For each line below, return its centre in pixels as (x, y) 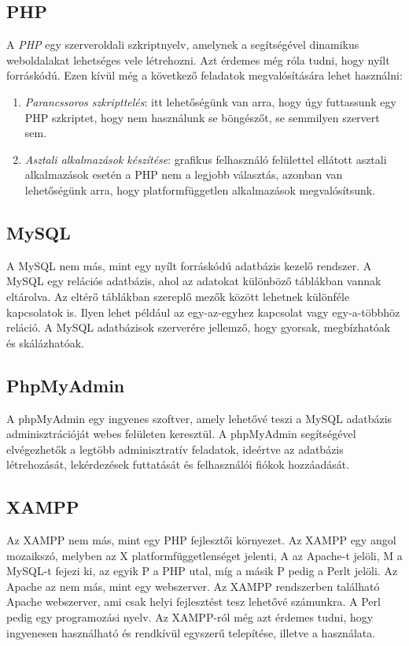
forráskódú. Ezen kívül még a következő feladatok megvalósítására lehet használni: (204, 75)
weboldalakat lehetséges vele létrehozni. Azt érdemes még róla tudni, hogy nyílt (198, 59)
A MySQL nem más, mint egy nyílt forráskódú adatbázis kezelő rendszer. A (189, 265)
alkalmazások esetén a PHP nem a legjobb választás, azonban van (184, 174)
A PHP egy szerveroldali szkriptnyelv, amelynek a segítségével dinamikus (183, 45)
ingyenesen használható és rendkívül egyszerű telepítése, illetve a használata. (191, 632)
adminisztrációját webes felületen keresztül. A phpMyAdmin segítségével (181, 434)
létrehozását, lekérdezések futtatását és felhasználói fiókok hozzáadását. (178, 464)
